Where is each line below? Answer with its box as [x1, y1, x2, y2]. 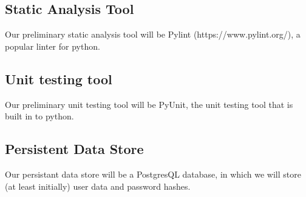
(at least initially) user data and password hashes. [5, 179, 191, 192]
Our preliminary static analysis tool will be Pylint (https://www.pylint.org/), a [5, 28, 301, 41]
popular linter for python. [5, 39, 100, 52]
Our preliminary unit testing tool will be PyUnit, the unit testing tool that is [5, 98, 293, 110]
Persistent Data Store [5, 139, 144, 158]
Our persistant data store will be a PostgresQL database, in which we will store [5, 167, 301, 180]
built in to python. [5, 110, 74, 122]
